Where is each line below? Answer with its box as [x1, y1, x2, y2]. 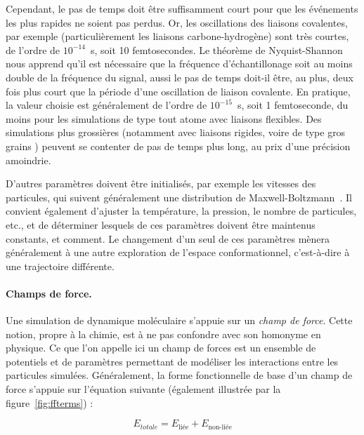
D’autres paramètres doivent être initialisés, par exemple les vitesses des [6, 176, 316, 191]
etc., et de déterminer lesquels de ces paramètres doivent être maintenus [6, 217, 316, 232]
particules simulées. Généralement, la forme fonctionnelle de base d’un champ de [6, 368, 353, 382]
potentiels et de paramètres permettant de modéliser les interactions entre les [6, 354, 339, 368]
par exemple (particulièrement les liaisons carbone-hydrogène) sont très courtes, [6, 29, 349, 43]
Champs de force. [6, 286, 92, 300]
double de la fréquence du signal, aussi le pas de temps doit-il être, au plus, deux [6, 69, 353, 84]
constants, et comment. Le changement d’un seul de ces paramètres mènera [6, 231, 330, 246]
